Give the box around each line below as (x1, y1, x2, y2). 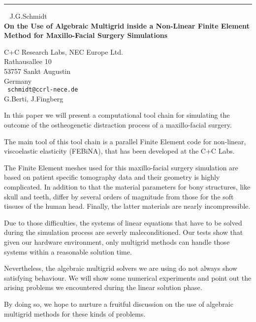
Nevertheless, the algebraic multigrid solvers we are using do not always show (4, 263, 237, 273)
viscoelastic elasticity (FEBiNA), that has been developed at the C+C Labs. (4, 146, 235, 156)
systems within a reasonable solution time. (4, 246, 132, 257)
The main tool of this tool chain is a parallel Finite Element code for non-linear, (4, 136, 246, 146)
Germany (4, 75, 32, 86)
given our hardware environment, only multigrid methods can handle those (4, 236, 230, 247)
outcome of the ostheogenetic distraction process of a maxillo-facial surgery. (4, 120, 232, 129)
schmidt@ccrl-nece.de (7, 86, 78, 94)
